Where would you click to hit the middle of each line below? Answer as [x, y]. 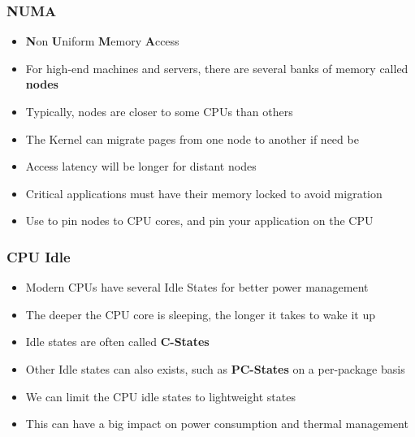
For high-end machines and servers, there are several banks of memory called [217, 68]
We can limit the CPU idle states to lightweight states [160, 396]
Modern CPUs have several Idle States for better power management [197, 287]
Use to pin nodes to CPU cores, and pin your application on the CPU [199, 221]
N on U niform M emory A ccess [102, 41]
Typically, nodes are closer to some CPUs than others [159, 111]
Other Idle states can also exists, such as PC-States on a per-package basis [215, 368]
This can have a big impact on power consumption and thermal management [217, 424]
